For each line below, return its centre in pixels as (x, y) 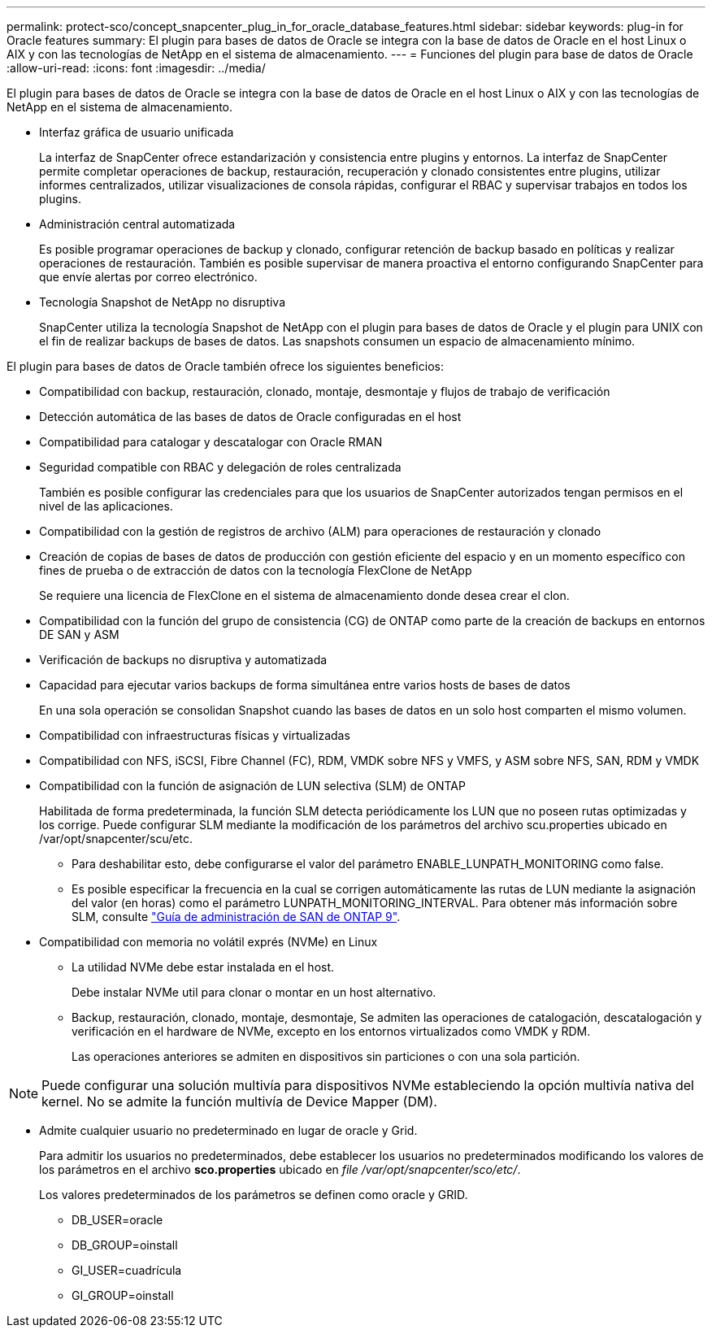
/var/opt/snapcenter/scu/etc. (116, 839)
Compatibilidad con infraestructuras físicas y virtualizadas (195, 735)
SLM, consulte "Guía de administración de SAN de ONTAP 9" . (236, 917)
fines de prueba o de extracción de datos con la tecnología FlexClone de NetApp (256, 570)
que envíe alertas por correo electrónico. (148, 277)
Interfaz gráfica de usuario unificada (137, 132)
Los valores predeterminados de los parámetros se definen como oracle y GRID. (254, 1195)
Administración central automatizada (137, 224)
